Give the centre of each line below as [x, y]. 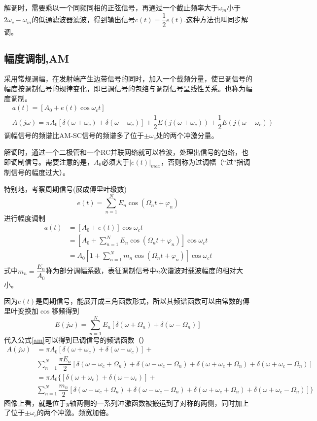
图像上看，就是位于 [35, 403]
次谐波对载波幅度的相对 [198, 270]
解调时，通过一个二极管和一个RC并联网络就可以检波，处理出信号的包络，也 [126, 152]
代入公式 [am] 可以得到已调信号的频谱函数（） [76, 339]
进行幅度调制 [25, 218]
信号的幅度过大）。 [40, 172]
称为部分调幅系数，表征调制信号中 [101, 270]
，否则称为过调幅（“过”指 [202, 161]
